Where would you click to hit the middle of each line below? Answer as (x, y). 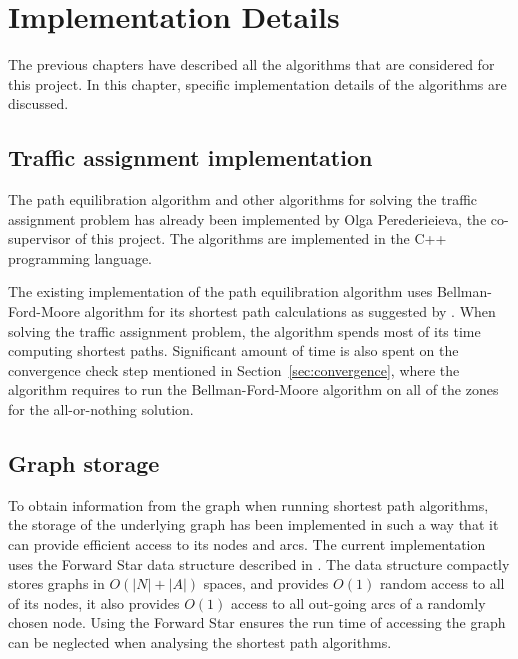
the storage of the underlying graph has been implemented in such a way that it (253, 524)
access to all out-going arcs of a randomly (358, 602)
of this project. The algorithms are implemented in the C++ (261, 238)
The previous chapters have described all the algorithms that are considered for (251, 64)
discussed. (38, 103)
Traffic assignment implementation (190, 157)
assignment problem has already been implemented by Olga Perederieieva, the (247, 218)
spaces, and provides (266, 583)
